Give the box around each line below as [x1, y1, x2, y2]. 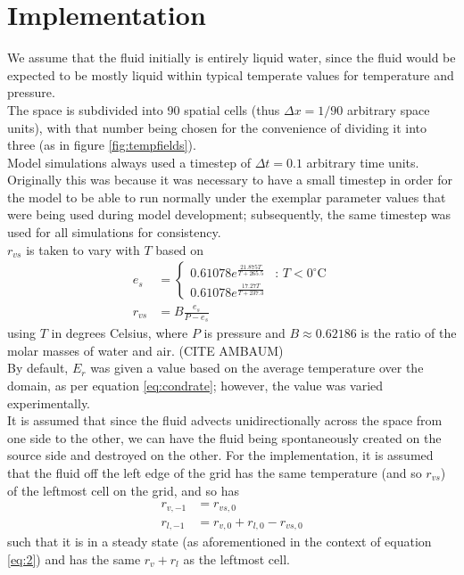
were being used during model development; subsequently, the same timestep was [7, 205, 452, 224]
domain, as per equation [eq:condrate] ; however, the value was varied [7, 376, 384, 395]
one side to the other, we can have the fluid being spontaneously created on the [7, 428, 442, 447]
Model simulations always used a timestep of [7, 152, 251, 171]
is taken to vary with [26, 240, 140, 259]
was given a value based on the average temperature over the [90, 358, 424, 377]
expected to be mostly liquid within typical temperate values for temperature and [7, 65, 454, 84]
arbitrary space [347, 100, 430, 119]
